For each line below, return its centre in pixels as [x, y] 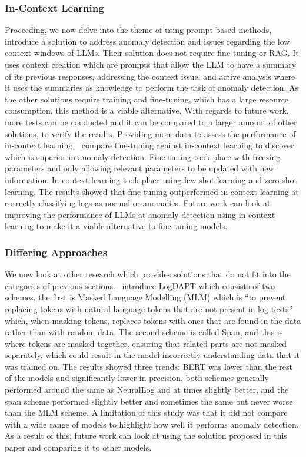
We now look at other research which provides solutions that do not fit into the [148, 274]
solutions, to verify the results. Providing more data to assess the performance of [150, 133]
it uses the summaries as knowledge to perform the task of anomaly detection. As [152, 87]
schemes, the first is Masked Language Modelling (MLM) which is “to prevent [145, 297]
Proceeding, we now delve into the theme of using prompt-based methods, [138, 30]
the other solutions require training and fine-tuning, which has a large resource [147, 99]
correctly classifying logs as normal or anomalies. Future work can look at [138, 203]
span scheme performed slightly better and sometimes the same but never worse [149, 401]
